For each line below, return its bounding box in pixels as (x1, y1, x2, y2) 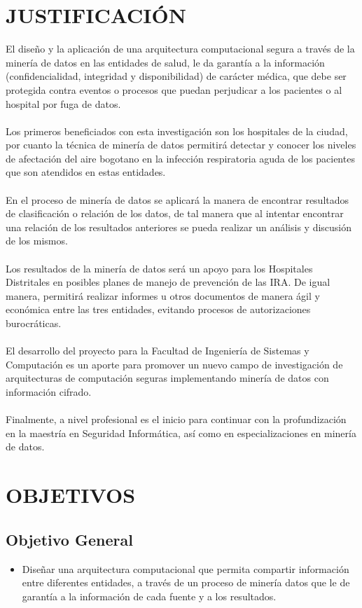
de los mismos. (6, 233, 68, 248)
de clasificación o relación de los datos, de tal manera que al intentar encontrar (6, 206, 344, 221)
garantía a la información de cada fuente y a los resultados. (22, 588, 277, 603)
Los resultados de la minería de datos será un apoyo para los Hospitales (6, 261, 313, 275)
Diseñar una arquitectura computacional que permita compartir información (22, 561, 349, 576)
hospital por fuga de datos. (6, 96, 121, 111)
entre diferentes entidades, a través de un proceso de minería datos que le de (22, 575, 350, 590)
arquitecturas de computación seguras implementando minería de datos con (6, 371, 329, 385)
